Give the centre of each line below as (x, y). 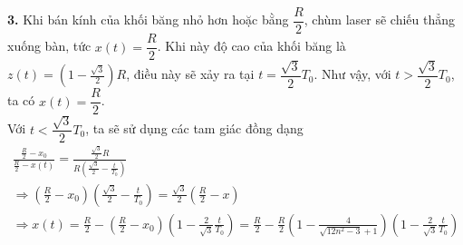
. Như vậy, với (352, 74)
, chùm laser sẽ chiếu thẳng (380, 20)
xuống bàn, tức (49, 46)
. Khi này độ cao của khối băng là (251, 46)
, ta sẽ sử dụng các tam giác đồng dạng (194, 128)
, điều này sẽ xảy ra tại (190, 74)
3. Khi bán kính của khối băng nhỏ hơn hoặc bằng (148, 20)
